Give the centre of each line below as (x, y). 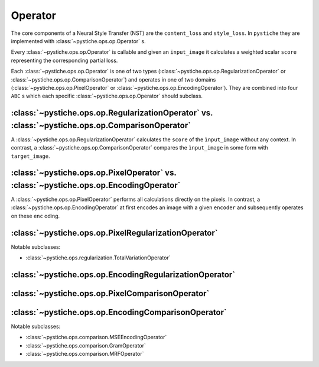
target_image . (30, 156)
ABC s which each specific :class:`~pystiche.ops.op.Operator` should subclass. (107, 96)
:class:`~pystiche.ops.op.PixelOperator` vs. (94, 173)
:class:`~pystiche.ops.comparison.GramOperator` (86, 345)
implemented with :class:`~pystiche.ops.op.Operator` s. (78, 41)
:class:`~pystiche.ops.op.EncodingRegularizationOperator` (123, 275)
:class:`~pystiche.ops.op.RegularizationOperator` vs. (112, 113)
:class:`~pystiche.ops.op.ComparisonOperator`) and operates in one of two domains (113, 79)
